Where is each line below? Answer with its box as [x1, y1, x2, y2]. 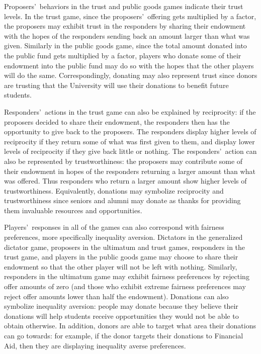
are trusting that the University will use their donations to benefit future [4, 79, 229, 90]
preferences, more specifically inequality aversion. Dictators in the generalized [4, 232, 243, 242]
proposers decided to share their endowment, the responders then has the [4, 116, 230, 127]
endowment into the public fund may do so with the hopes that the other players [4, 60, 254, 70]
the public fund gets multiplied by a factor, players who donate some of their [4, 50, 241, 60]
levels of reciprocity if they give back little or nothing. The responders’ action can [4, 146, 257, 156]
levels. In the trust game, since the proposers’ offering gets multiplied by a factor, [4, 11, 256, 21]
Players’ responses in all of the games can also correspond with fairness [4, 222, 224, 232]
